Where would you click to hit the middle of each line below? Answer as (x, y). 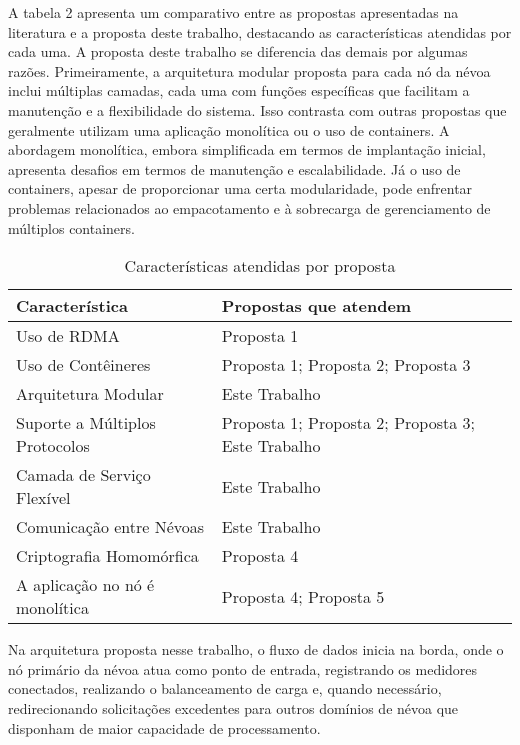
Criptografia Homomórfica (107, 556)
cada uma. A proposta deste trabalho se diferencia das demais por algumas (238, 51)
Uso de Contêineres (83, 365)
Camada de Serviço (83, 475)
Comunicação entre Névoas (110, 527)
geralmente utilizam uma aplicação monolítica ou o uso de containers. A (229, 129)
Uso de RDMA (68, 336)
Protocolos (53, 446)
